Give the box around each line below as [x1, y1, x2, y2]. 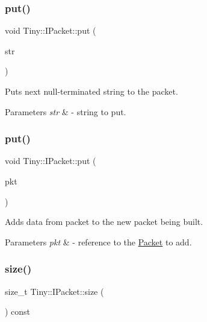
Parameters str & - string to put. [5, 105, 126, 118]
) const [5, 305, 31, 318]
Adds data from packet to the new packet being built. [5, 215, 203, 228]
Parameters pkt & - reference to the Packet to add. [5, 235, 192, 248]
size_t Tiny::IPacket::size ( [5, 285, 104, 297]
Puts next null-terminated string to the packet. [5, 85, 178, 97]
